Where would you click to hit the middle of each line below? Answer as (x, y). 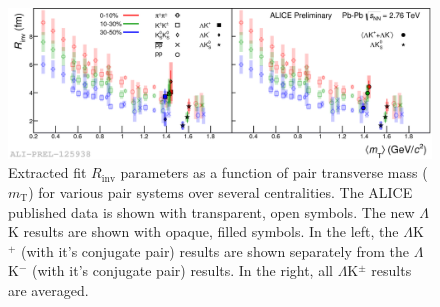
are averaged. (48, 289)
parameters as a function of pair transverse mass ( (274, 172)
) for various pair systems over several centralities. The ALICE (220, 191)
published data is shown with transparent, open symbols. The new (211, 211)
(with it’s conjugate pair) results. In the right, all (182, 270)
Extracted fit (47, 172)
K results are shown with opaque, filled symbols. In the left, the (203, 231)
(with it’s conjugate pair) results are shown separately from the (215, 250)
